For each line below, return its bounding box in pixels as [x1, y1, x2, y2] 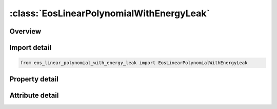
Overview [9, 27, 42, 36]
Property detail [9, 74, 59, 84]
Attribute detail [9, 91, 59, 99]
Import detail [9, 43, 51, 52]
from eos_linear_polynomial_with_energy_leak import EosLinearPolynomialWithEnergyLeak [20, 60, 248, 66]
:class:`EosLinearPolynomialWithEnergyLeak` [9, 8, 210, 19]
